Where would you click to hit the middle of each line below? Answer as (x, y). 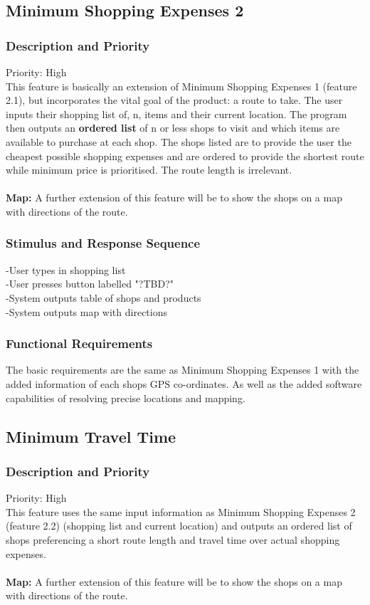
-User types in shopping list (66, 269)
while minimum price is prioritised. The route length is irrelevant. (149, 170)
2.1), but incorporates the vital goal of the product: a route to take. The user (174, 100)
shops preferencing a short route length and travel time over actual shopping (173, 539)
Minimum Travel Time (91, 436)
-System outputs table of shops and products (104, 297)
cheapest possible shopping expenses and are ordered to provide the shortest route (185, 156)
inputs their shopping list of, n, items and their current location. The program (176, 114)
